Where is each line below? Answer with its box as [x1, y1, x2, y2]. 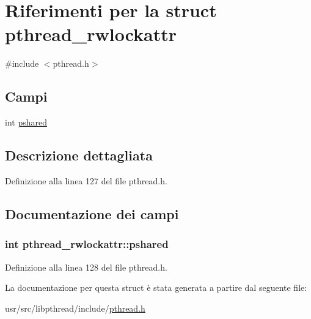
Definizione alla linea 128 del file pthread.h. [5, 260, 167, 273]
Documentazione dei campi [5, 204, 179, 223]
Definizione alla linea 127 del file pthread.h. [5, 174, 167, 187]
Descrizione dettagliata [5, 146, 153, 165]
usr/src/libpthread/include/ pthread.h [5, 301, 145, 314]
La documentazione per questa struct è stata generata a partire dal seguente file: [5, 281, 307, 294]
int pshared [5, 116, 47, 129]
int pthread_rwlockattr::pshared [5, 236, 169, 252]
